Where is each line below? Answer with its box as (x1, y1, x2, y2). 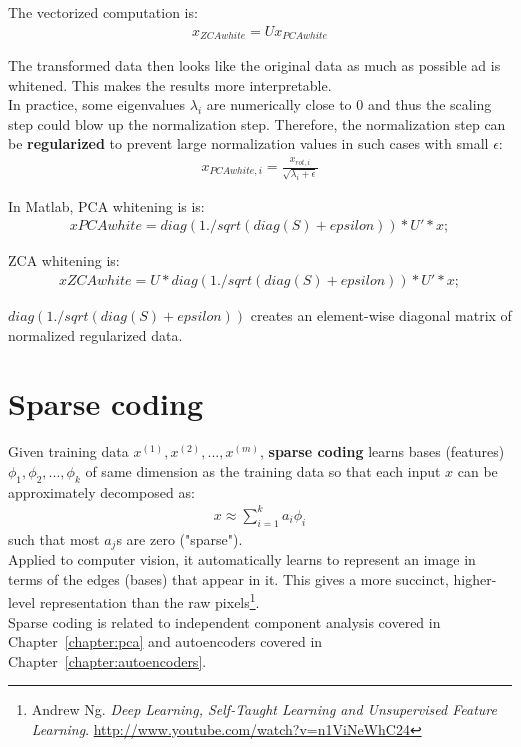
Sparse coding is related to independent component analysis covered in (8, 611, 441, 632)
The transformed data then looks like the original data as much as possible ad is (8, 55, 501, 76)
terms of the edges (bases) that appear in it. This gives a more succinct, (8, 568, 449, 589)
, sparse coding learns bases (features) (260, 441, 505, 462)
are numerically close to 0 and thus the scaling (206, 94, 492, 115)
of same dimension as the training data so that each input (85, 460, 441, 481)
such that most (8, 528, 100, 549)
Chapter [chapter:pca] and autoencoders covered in (8, 631, 323, 652)
